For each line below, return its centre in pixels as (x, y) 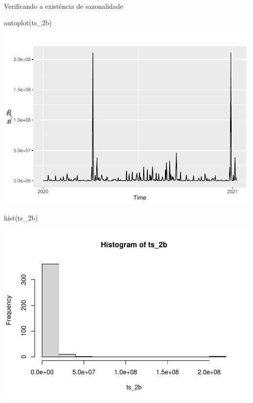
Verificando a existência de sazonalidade (63, 6)
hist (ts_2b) (21, 217)
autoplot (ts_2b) (28, 22)
